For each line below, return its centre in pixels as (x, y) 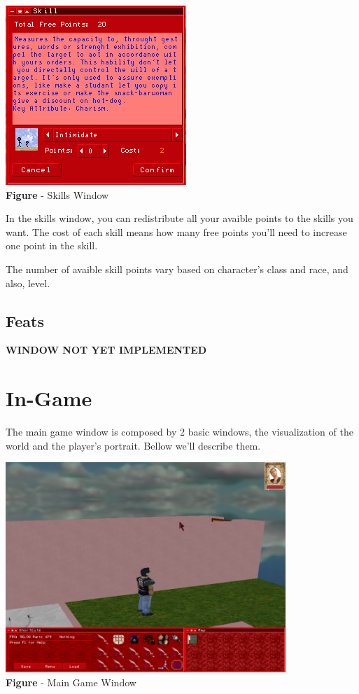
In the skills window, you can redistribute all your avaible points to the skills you (179, 218)
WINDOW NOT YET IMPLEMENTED (106, 350)
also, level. (28, 283)
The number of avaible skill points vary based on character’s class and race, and (177, 269)
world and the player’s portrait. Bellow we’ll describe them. (133, 445)
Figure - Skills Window (57, 194)
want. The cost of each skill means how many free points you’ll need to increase (176, 231)
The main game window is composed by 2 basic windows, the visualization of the (179, 432)
